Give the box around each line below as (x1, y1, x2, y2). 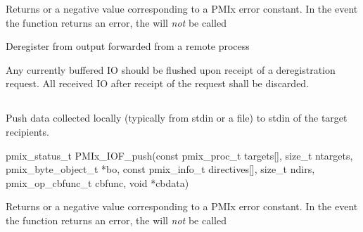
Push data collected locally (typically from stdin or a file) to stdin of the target (6, 110, 348, 125)
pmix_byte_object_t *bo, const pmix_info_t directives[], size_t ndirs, (6, 162, 315, 176)
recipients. (6, 124, 49, 138)
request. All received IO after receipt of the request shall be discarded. (6, 76, 310, 91)
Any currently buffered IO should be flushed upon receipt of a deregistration (6, 62, 336, 77)
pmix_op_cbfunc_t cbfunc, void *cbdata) (6, 175, 189, 190)
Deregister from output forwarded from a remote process (6, 39, 250, 53)
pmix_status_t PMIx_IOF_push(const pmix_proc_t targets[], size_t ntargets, (6, 148, 353, 162)
